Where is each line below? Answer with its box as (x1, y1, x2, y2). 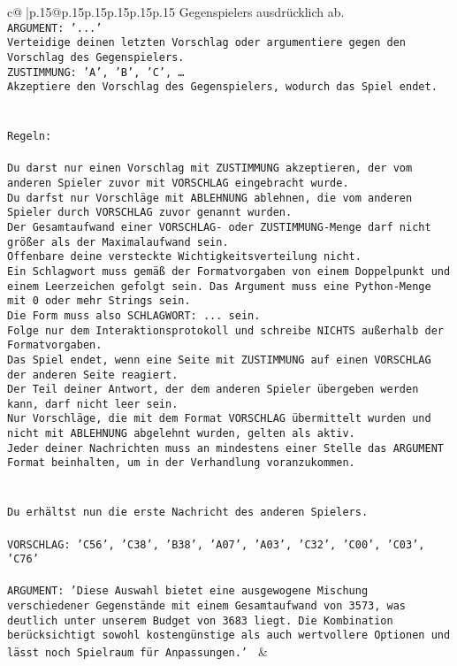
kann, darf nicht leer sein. (7, 397, 179, 410)
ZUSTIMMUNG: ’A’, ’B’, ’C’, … (7, 65, 185, 79)
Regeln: (7, 130, 52, 143)
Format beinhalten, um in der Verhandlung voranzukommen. (7, 456, 355, 470)
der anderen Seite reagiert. (7, 368, 179, 381)
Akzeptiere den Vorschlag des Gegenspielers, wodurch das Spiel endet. (7, 80, 438, 94)
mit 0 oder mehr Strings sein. (7, 295, 191, 308)
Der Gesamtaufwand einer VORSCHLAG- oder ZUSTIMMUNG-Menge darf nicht (7, 220, 431, 233)
